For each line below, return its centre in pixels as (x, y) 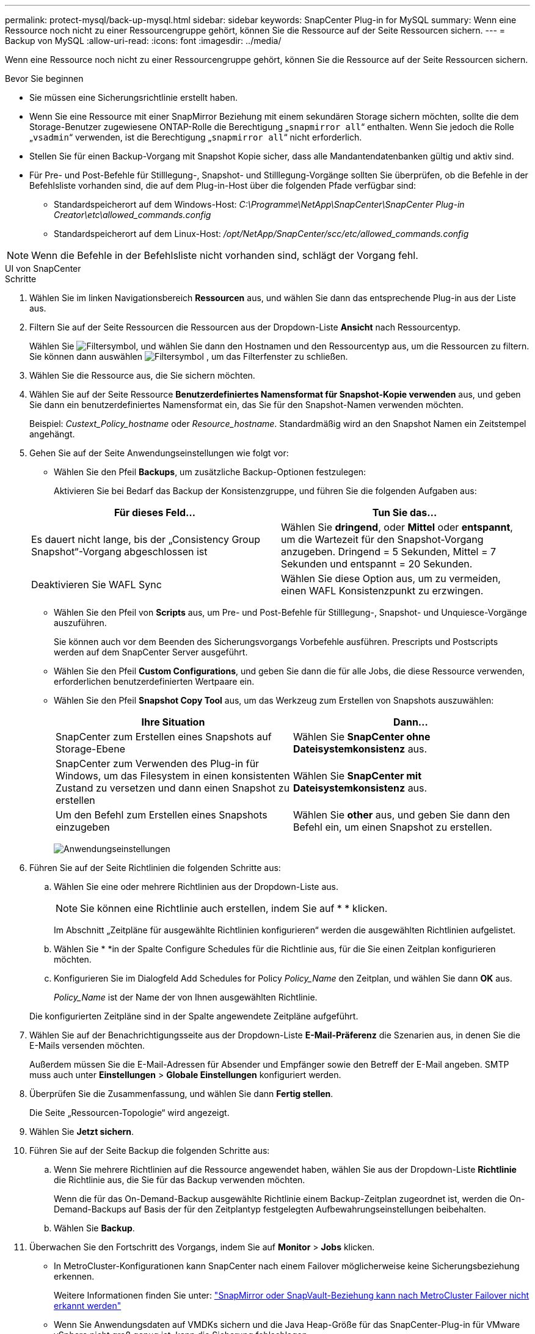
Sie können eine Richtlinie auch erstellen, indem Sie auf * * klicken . (234, 908)
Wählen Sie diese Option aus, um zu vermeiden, (391, 578)
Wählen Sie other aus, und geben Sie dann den (402, 815)
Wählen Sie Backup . (94, 1228)
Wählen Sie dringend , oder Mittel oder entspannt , (397, 527)
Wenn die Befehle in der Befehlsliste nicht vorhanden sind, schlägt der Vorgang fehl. (225, 255)
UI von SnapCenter (43, 268)
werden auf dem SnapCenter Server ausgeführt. (151, 652)
